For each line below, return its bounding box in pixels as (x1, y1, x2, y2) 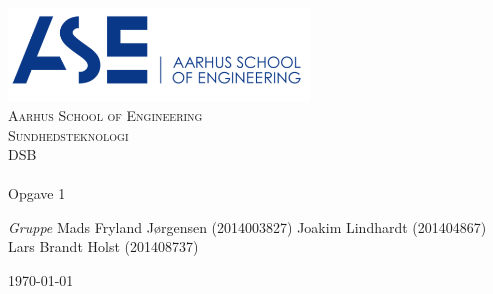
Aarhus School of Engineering (8, 104, 203, 125)
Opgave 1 (8, 183, 66, 204)
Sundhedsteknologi (8, 124, 129, 145)
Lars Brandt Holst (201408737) (8, 236, 199, 257)
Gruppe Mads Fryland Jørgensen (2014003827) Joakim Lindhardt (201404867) (8, 216, 487, 237)
